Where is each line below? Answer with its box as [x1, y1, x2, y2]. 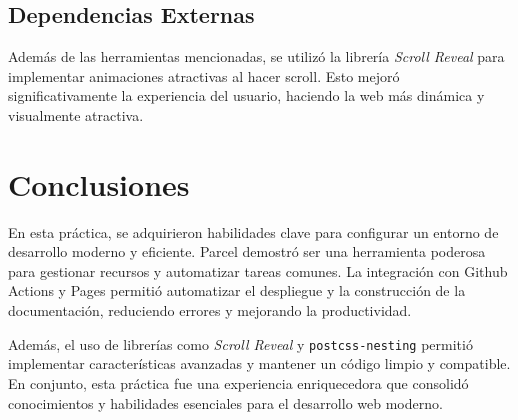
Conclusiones [8, 163, 190, 204]
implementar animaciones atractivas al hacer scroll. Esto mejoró [8, 65, 400, 86]
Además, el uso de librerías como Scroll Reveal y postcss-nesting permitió [8, 333, 473, 354]
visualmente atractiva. [8, 104, 144, 125]
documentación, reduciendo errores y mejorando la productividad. [8, 300, 412, 321]
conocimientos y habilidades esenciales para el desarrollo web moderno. [8, 392, 443, 413]
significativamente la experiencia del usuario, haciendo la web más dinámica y [8, 85, 485, 106]
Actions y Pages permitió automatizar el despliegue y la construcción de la [8, 280, 466, 301]
